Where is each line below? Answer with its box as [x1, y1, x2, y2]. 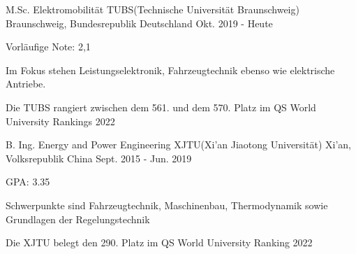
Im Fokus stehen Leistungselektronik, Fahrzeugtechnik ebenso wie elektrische [6, 62, 335, 77]
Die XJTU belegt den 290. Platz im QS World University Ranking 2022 [6, 235, 313, 250]
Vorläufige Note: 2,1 [6, 39, 91, 54]
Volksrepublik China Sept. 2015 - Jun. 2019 [6, 150, 192, 165]
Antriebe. [6, 76, 46, 91]
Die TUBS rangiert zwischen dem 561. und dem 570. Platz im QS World [6, 99, 316, 114]
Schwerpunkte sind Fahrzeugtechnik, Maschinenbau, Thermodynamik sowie [6, 197, 328, 212]
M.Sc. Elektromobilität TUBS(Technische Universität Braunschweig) [6, 2, 299, 16]
